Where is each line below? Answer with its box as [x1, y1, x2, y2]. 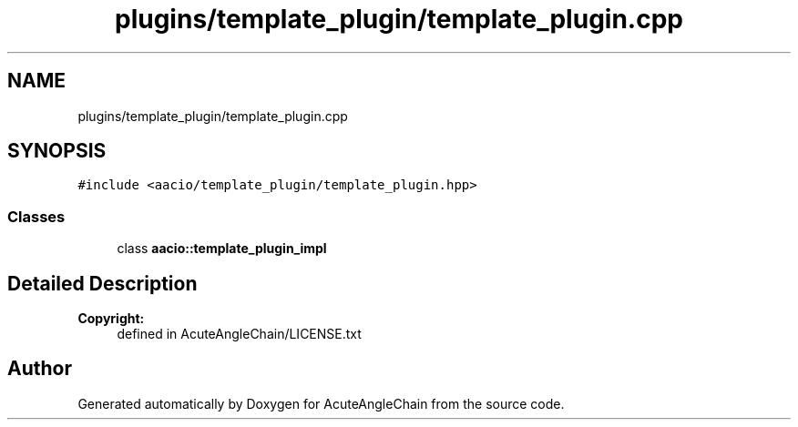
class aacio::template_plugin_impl [117, 240, 327, 257]
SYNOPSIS [7, 139, 107, 163]
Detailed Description [7, 271, 198, 295]
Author [7, 357, 72, 381]
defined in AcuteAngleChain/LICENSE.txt [117, 326, 362, 342]
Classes [7, 207, 66, 226]
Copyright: [77, 310, 145, 327]
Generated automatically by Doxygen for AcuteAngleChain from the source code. [77, 395, 565, 412]
